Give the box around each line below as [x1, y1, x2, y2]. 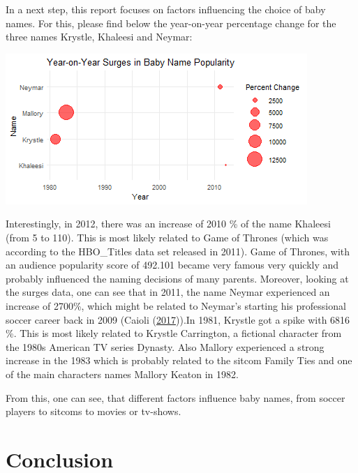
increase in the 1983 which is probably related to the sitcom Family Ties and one [6, 353, 352, 368]
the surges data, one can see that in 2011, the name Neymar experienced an [6, 285, 330, 299]
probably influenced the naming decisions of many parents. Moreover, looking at [6, 271, 349, 285]
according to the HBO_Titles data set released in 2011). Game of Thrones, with [6, 243, 350, 258]
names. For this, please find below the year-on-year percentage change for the [6, 15, 336, 30]
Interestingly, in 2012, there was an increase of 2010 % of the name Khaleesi [6, 216, 331, 231]
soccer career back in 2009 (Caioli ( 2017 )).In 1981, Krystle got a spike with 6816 [6, 312, 350, 326]
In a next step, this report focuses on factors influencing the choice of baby [6, 2, 326, 16]
